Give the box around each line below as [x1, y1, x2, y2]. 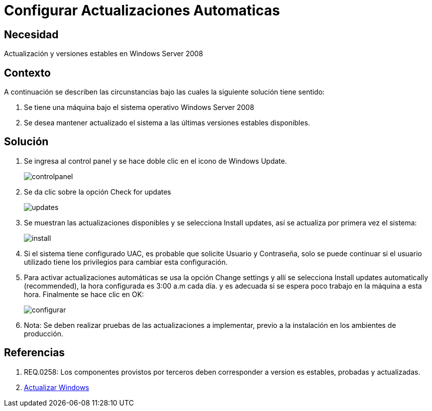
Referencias [4, 346, 65, 359]
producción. [24, 329, 63, 338]
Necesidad [4, 28, 59, 41]
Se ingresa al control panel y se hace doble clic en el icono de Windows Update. [24, 156, 287, 165]
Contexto [4, 66, 51, 79]
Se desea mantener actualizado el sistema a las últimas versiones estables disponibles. [24, 118, 310, 127]
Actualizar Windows [24, 383, 89, 392]
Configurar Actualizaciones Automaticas [4, 2, 280, 19]
